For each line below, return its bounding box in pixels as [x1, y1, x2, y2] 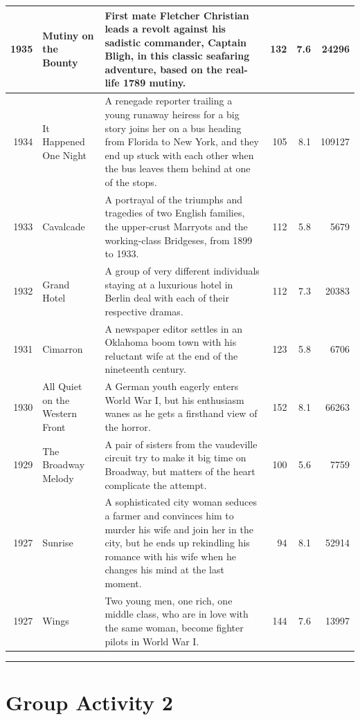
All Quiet [42, 379, 82, 394]
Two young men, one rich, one [105, 593, 233, 607]
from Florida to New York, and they [105, 134, 259, 149]
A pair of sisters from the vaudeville [105, 436, 258, 451]
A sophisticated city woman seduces [105, 495, 257, 509]
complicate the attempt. [105, 477, 207, 492]
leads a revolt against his [105, 21, 226, 36]
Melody [42, 470, 74, 485]
